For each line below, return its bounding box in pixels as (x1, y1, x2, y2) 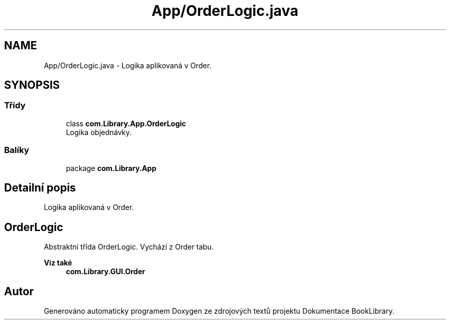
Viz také (44, 258, 72, 268)
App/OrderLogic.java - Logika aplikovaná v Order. (44, 61, 212, 70)
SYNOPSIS (4, 79, 60, 92)
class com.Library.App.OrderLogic (66, 119, 186, 128)
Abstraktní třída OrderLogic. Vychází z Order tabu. (44, 242, 214, 252)
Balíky (4, 145, 29, 156)
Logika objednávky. (66, 127, 132, 137)
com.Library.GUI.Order (66, 267, 145, 276)
